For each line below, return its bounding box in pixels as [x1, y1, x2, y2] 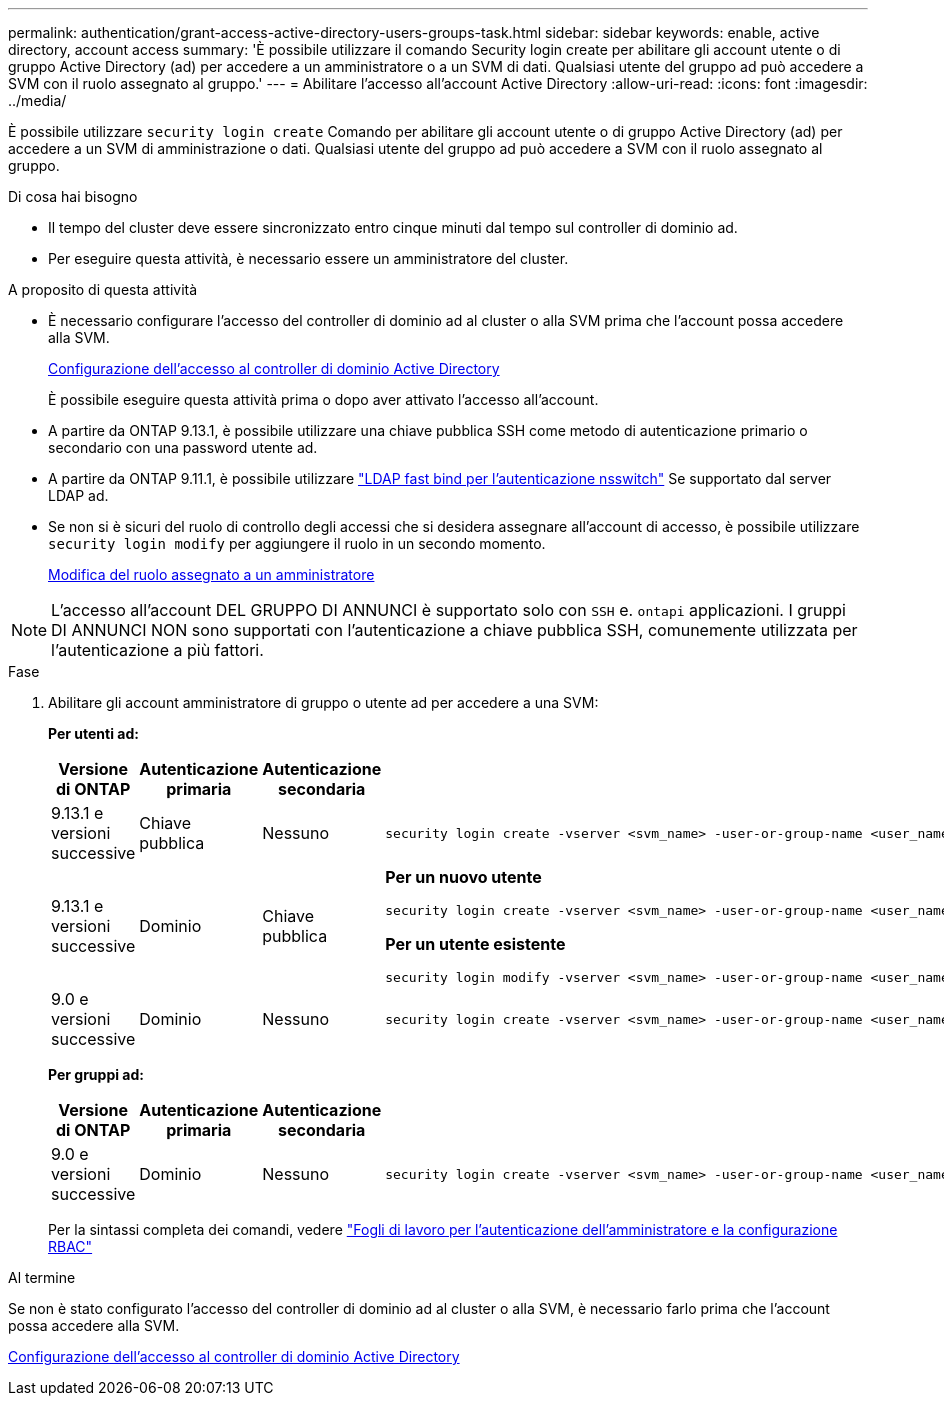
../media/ [8, 92, 67, 109]
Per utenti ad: [48, 725, 139, 742]
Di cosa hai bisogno [8, 188, 138, 205]
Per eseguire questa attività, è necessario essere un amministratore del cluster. [48, 250, 569, 267]
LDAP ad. [48, 487, 109, 504]
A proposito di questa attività [8, 281, 198, 298]
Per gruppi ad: [48, 1066, 144, 1083]
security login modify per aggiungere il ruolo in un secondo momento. [48, 535, 546, 552]
